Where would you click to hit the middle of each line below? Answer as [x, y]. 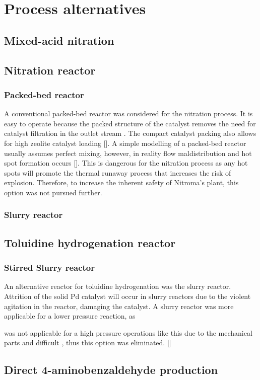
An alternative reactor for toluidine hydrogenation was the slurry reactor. [118, 286]
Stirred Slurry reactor [50, 268]
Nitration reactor [50, 70]
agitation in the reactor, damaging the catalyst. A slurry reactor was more [119, 306]
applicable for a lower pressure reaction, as [70, 316]
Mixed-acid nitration [59, 40]
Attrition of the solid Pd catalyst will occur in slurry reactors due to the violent [127, 296]
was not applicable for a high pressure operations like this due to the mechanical [128, 332]
